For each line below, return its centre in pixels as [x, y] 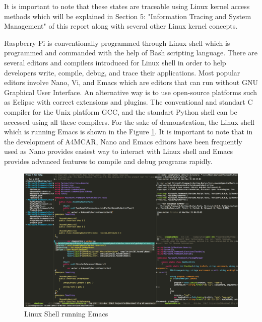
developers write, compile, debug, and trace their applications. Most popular [122, 72]
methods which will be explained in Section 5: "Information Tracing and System [128, 16]
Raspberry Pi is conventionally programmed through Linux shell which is [117, 43]
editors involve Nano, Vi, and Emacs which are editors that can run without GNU [131, 82]
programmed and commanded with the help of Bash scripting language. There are [131, 53]
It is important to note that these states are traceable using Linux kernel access [127, 6]
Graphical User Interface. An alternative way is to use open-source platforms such [131, 92]
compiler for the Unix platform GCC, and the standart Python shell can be [121, 111]
